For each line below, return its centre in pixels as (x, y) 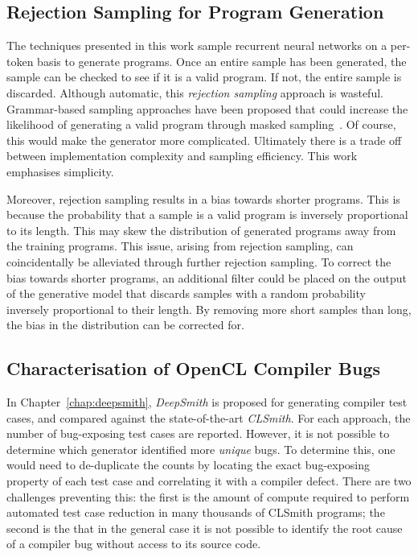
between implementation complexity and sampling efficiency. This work (182, 156)
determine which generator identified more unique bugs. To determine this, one (201, 449)
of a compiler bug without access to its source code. (134, 544)
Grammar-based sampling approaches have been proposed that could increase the (207, 108)
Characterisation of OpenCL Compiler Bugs (194, 368)
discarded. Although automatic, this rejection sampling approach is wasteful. (195, 92)
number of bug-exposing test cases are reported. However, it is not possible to (198, 433)
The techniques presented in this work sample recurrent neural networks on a (197, 45)
